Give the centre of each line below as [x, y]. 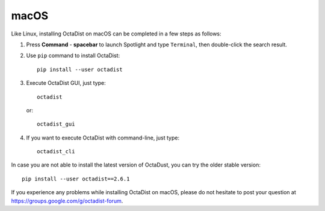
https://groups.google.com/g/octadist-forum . [67, 201]
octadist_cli [56, 151]
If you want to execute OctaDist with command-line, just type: [103, 138]
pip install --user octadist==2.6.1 [76, 179]
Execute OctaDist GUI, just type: [66, 83]
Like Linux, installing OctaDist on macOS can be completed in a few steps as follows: [116, 34]
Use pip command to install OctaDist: [73, 56]
